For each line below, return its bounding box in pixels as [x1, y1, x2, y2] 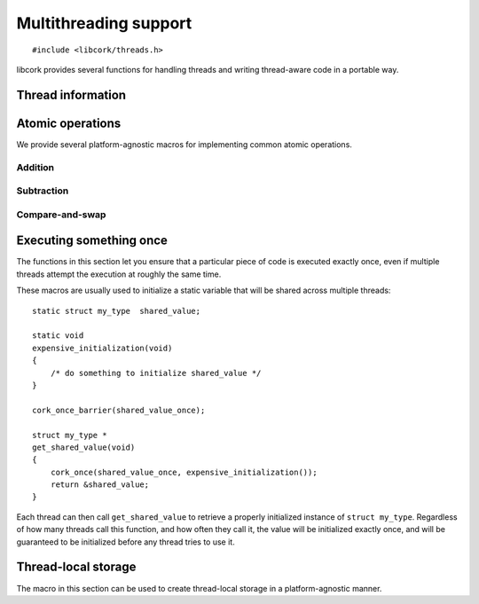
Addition [16, 161, 55, 173]
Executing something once [16, 233, 169, 248]
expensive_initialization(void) [32, 342, 173, 353]
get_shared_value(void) [32, 442, 136, 452]
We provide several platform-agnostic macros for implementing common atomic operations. [16, 138, 352, 150]
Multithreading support [16, 13, 192, 33]
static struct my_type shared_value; [32, 306, 201, 316]
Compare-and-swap [16, 208, 106, 221]
